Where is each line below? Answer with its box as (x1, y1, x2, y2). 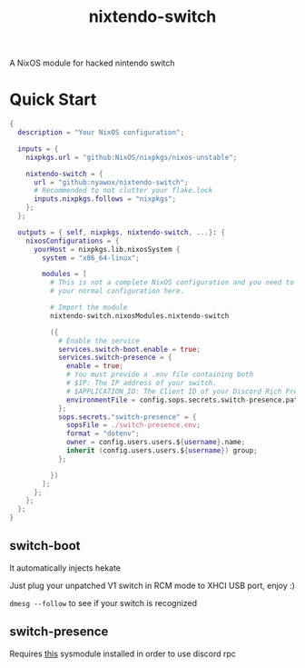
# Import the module (49, 303, 128, 312)
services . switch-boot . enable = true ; (57, 344, 202, 354)
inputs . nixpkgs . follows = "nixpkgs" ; (33, 194, 177, 204)
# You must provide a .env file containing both (66, 370, 254, 379)
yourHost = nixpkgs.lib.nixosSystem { (33, 244, 181, 254)
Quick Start (9, 89, 97, 110)
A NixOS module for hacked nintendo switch (9, 57, 175, 69)
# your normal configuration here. (49, 286, 184, 296)
